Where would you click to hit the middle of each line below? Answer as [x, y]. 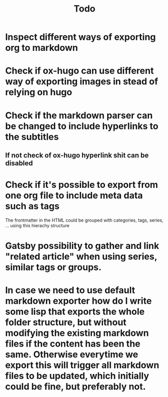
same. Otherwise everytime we [72, 354]
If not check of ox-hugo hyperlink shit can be [77, 155]
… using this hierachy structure [37, 225]
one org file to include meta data [74, 196]
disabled [19, 163]
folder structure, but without [66, 322]
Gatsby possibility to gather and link [82, 246]
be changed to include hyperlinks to [82, 126]
